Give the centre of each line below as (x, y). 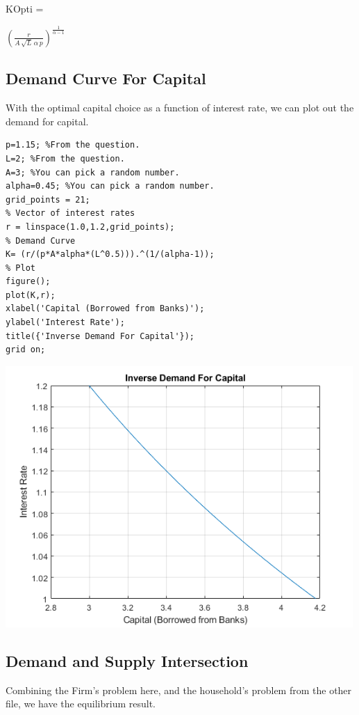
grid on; (26, 350)
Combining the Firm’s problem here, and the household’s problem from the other (179, 690)
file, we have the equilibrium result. (81, 704)
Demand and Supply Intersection (127, 660)
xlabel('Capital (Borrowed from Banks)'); (105, 309)
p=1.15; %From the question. (73, 145)
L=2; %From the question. (65, 158)
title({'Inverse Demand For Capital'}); (100, 336)
